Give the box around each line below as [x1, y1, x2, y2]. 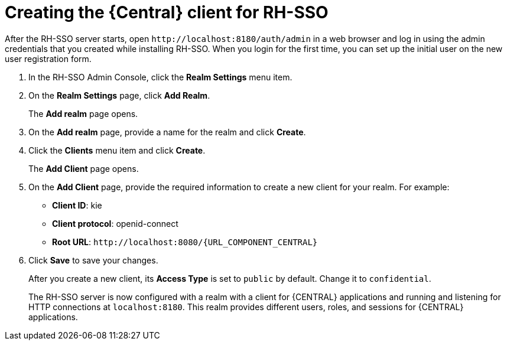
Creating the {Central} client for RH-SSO [5, 2, 329, 22]
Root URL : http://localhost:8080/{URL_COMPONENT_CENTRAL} [52, 236, 318, 247]
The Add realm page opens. [28, 108, 138, 119]
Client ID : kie [52, 200, 102, 210]
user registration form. [5, 53, 92, 64]
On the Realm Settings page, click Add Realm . [28, 90, 210, 100]
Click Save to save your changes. [28, 255, 158, 265]
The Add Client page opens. [28, 163, 139, 174]
